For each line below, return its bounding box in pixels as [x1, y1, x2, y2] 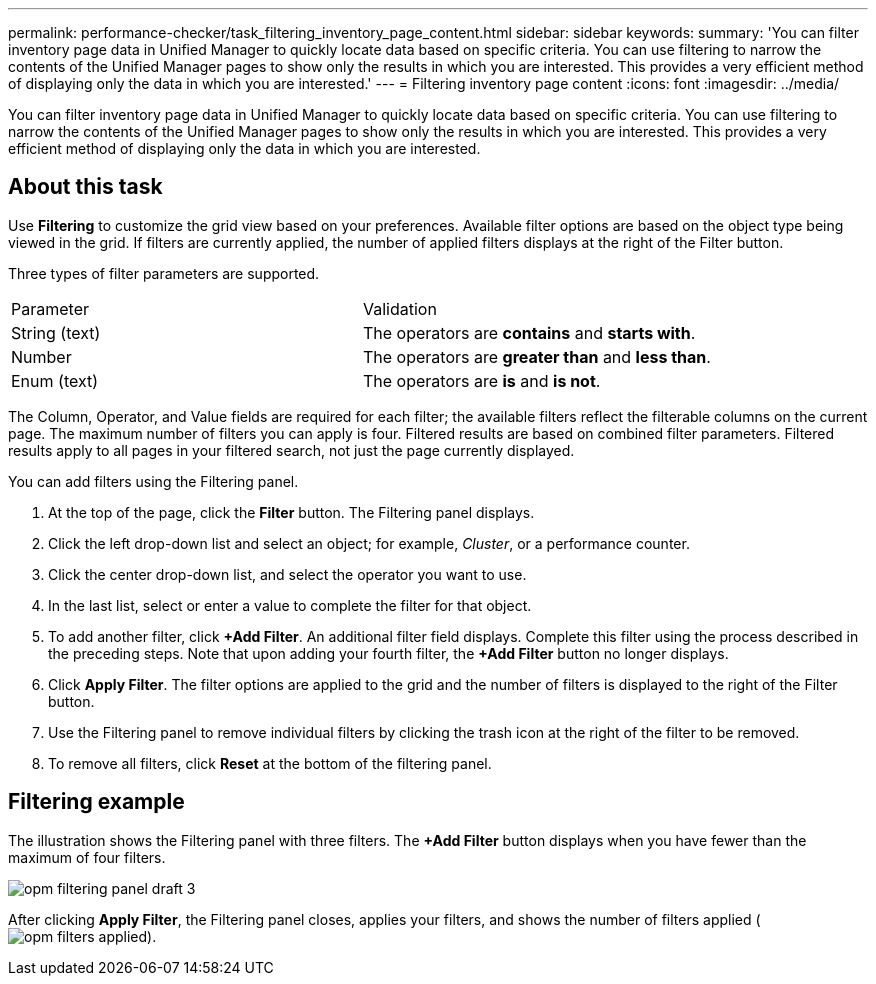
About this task [8, 174, 163, 200]
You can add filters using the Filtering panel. [8, 472, 299, 490]
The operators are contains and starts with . [362, 322, 696, 343]
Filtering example [8, 789, 185, 815]
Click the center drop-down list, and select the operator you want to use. [48, 565, 527, 583]
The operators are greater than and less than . [362, 346, 711, 367]
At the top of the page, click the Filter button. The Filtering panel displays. [48, 503, 535, 521]
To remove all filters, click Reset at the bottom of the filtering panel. [48, 754, 492, 772]
